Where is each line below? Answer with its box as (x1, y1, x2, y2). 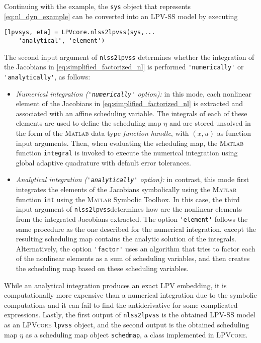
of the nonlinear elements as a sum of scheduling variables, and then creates (16, 253, 250, 264)
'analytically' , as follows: (4, 71, 91, 81)
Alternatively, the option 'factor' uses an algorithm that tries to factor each (16, 243, 255, 253)
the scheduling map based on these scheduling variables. (16, 263, 189, 274)
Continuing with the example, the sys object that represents (4, 1, 191, 11)
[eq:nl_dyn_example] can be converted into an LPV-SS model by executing (4, 11, 238, 21)
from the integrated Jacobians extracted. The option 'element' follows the (16, 213, 248, 224)
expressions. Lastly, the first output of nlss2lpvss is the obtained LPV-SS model (4, 309, 255, 320)
